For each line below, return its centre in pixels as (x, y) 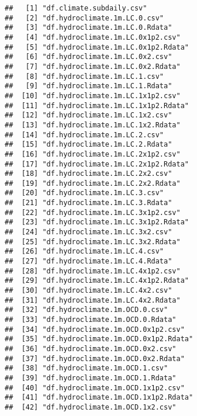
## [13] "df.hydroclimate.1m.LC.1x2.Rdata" (93, 125)
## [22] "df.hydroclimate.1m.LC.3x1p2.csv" (93, 212)
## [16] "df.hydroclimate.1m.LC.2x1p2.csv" (93, 154)
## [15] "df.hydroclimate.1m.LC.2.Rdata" (89, 145)
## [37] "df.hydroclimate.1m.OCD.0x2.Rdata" (95, 358)
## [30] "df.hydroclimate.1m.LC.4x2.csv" (89, 291)
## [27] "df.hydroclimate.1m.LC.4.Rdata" (89, 261)
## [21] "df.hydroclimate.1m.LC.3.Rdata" (89, 203)
